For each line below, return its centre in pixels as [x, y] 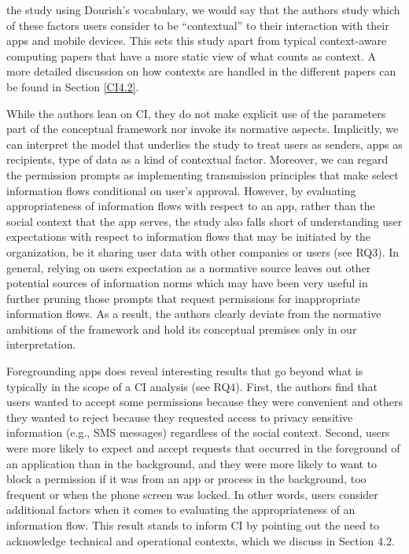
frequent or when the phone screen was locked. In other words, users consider [192, 494]
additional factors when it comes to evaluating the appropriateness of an [181, 510]
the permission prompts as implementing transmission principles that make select [203, 174]
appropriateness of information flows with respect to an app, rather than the [191, 206]
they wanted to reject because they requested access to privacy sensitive [180, 417]
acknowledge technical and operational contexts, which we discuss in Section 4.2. [201, 540]
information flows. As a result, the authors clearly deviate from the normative [194, 314]
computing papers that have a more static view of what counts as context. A [192, 55]
